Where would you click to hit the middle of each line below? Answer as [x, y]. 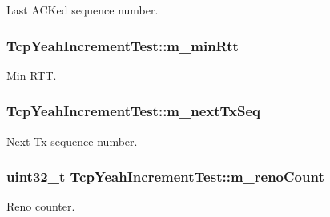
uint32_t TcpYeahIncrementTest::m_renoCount [165, 177]
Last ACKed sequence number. [82, 10]
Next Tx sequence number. [72, 141]
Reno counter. [41, 206]
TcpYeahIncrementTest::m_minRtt [123, 45]
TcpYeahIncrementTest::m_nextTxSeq [134, 111]
